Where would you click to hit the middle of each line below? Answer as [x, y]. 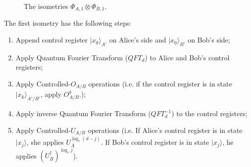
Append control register [52, 40]
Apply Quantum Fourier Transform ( [72, 57]
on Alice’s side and [138, 40]
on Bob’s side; [209, 40]
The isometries [46, 6]
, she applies [45, 142]
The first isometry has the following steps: [68, 23]
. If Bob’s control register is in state [155, 142]
